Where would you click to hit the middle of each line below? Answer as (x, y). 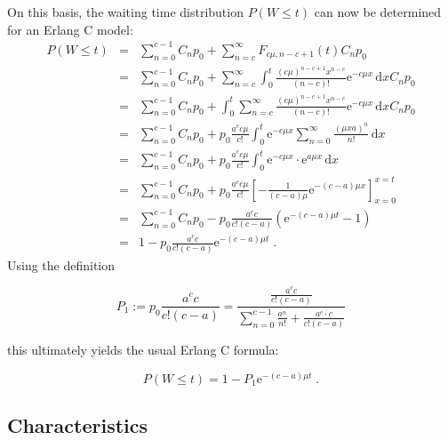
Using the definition (61, 264)
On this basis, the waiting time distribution (125, 12)
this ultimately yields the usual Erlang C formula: (143, 350)
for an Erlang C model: (70, 29)
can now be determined (378, 12)
